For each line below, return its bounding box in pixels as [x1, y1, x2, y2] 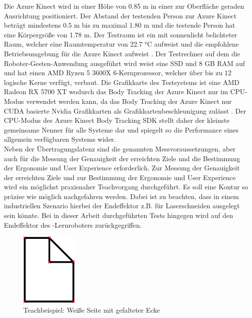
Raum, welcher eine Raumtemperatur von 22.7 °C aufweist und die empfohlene [4, 39, 239, 49]
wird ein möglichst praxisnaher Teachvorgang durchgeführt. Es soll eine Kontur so [4, 182, 248, 192]
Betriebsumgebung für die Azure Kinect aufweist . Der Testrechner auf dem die [4, 48, 240, 58]
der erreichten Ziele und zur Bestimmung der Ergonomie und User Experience [4, 172, 236, 182]
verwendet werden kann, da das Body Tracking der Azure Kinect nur [26, 96, 232, 106]
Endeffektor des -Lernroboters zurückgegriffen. [4, 219, 142, 230]
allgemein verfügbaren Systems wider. [4, 134, 116, 144]
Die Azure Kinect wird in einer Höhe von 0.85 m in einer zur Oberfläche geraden [4, 1, 244, 11]
